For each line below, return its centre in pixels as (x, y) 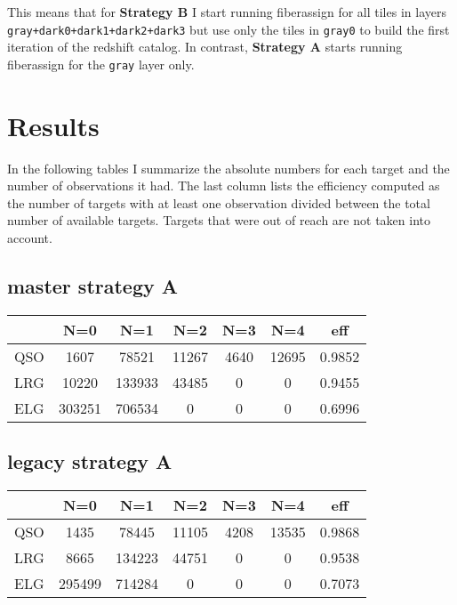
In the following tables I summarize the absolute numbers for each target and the (228, 168)
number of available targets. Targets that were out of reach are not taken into (219, 220)
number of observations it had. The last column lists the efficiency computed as (224, 186)
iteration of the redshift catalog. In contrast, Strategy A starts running (205, 47)
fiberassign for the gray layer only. (101, 64)
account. (30, 238)
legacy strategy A (90, 461)
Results (53, 125)
